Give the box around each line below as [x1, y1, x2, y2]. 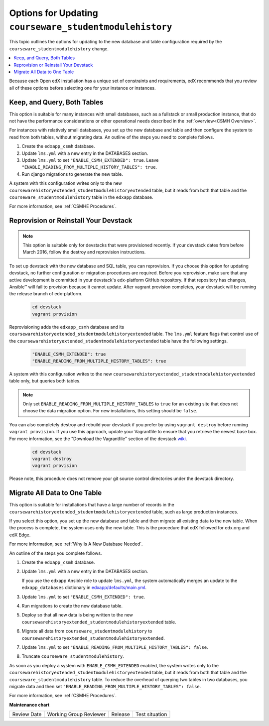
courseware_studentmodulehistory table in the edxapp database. [9, 194, 153, 200]
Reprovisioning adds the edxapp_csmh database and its [9, 324, 125, 330]
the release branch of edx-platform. [9, 291, 83, 297]
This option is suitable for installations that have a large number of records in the [9, 502, 174, 508]
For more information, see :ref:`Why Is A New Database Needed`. [9, 541, 143, 547]
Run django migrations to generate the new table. [21, 171, 123, 177]
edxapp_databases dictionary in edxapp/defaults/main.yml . [21, 585, 147, 591]
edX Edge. [9, 532, 31, 538]
